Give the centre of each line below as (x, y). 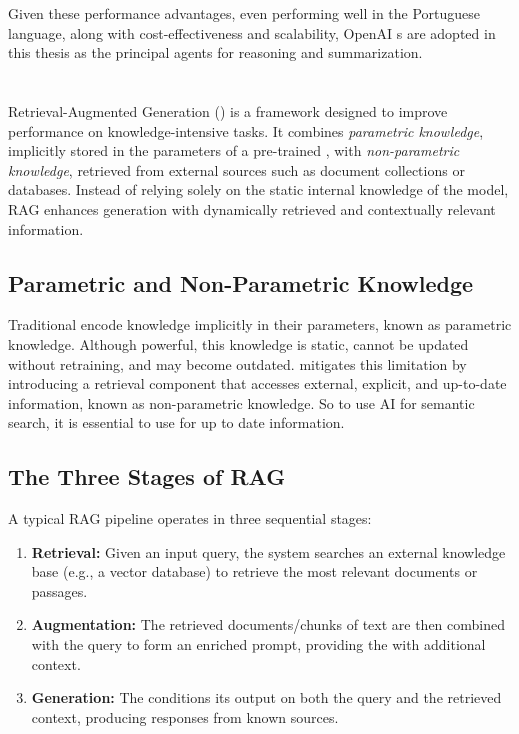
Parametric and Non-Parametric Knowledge (241, 282)
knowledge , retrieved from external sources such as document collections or (236, 169)
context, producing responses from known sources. (185, 716)
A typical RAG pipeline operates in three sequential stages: (190, 518)
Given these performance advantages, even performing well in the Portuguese (244, 13)
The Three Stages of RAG (147, 476)
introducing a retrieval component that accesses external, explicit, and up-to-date (257, 383)
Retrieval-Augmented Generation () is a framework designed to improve (228, 110)
